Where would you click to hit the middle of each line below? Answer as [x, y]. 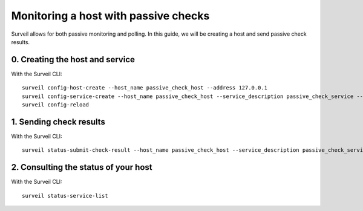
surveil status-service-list [65, 196]
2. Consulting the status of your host [82, 167]
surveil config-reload [56, 105]
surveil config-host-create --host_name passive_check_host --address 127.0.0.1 [145, 88]
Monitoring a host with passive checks [110, 16]
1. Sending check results [58, 122]
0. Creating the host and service [73, 60]
